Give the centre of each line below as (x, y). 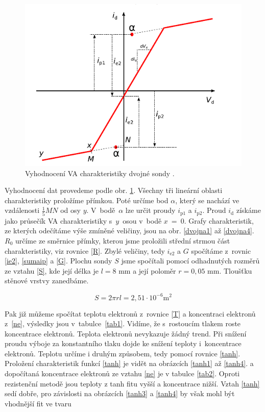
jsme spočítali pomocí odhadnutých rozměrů (190, 261)
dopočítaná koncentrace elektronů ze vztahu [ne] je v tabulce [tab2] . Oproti (122, 373)
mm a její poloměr (147, 270)
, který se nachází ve (207, 200)
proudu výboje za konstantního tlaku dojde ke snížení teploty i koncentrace (123, 343)
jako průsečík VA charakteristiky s (58, 220)
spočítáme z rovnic (221, 250)
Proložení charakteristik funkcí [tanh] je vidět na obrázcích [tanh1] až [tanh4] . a (129, 363)
